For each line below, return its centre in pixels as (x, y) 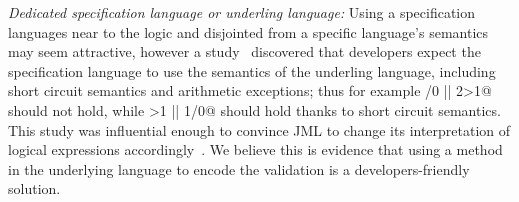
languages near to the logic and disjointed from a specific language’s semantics (248, 31)
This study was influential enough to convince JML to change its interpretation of (259, 129)
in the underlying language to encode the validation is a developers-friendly (239, 168)
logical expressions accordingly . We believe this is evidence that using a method (255, 149)
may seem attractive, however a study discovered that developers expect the (244, 51)
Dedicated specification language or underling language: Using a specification (242, 12)
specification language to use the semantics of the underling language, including (252, 70)
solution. (34, 188)
